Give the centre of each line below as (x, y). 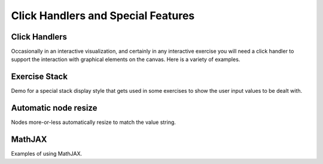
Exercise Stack (39, 77)
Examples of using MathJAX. (47, 154)
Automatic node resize (54, 108)
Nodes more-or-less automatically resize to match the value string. (94, 122)
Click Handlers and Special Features (103, 16)
